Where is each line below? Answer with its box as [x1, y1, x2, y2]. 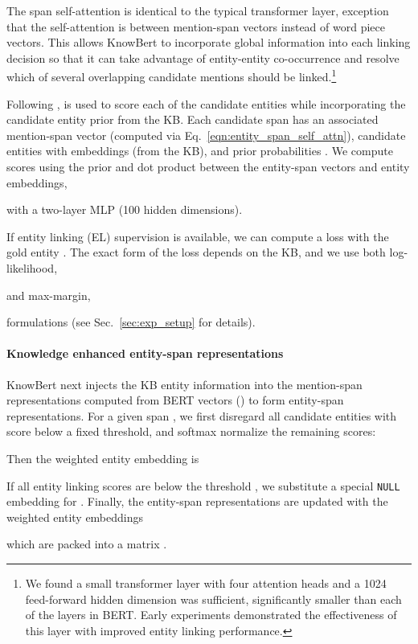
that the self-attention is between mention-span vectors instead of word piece [6, 18, 385, 35]
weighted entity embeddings [6, 508, 144, 525]
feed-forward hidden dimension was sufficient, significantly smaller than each [25, 590, 402, 607]
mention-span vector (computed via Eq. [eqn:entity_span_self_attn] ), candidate [6, 126, 406, 143]
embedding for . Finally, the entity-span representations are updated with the [6, 493, 388, 510]
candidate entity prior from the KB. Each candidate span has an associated [6, 111, 379, 128]
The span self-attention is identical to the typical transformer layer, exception [6, 2, 389, 18]
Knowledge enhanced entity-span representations [6, 345, 284, 362]
